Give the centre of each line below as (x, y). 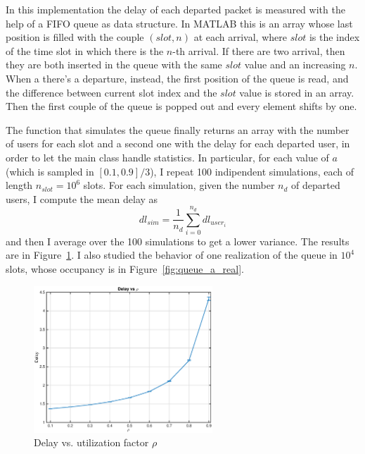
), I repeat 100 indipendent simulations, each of (252, 171)
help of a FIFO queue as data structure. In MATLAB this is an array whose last (179, 23)
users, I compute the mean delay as (82, 198)
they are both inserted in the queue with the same (114, 65)
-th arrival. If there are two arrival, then (259, 50)
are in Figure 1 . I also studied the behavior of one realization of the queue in (172, 255)
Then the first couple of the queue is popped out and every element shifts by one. (181, 106)
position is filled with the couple (75, 37)
